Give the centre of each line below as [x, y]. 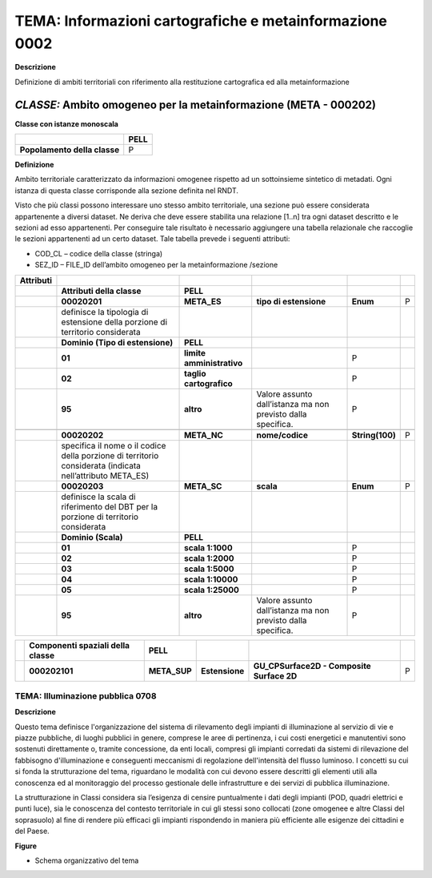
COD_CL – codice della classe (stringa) [99, 253]
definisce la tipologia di [105, 312]
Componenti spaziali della [80, 645]
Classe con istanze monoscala [67, 123]
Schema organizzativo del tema [87, 860]
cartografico [209, 383]
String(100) [374, 435]
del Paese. [32, 831]
